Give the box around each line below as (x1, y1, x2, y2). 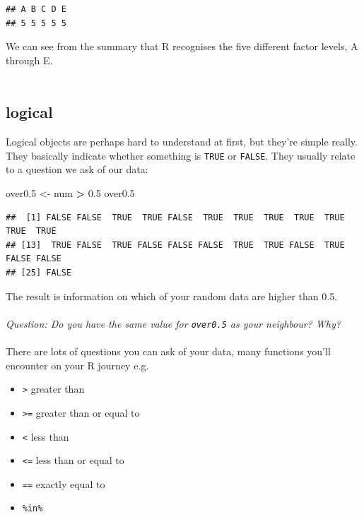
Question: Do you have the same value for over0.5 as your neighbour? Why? (6, 316, 341, 331)
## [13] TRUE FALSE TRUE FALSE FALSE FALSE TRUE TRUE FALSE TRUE (6, 239, 345, 250)
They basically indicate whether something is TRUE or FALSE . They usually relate (6, 148, 356, 162)
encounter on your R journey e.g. (6, 357, 149, 372)
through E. (6, 52, 53, 67)
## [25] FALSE (6, 267, 72, 278)
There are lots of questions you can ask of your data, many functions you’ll (6, 344, 331, 359)
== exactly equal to (22, 476, 105, 491)
